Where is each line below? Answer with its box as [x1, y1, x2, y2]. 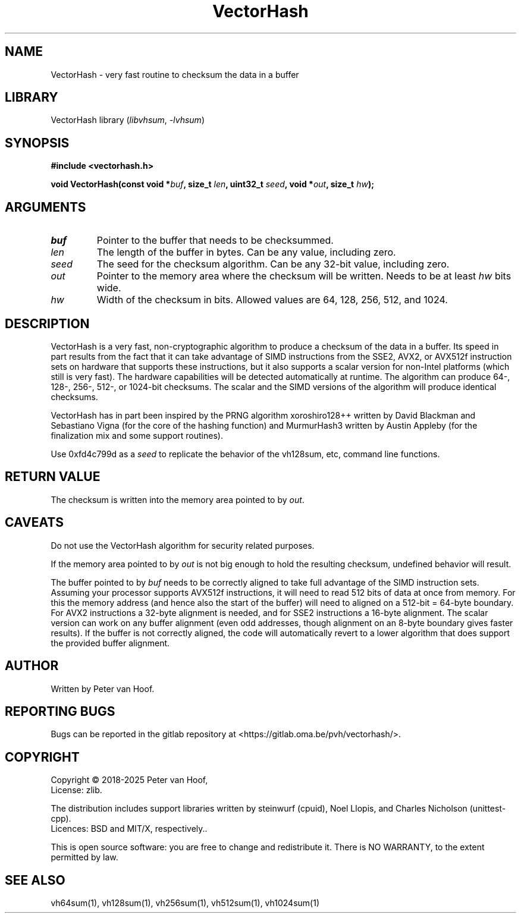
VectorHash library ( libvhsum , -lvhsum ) [51, 115, 205, 125]
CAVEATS [5, 515, 64, 530]
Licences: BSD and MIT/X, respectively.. [51, 823, 208, 834]
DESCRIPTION [5, 316, 90, 331]
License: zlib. [51, 785, 102, 796]
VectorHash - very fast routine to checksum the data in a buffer [51, 69, 299, 80]
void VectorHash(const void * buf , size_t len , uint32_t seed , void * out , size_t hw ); [51, 179, 375, 190]
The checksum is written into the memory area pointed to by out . [51, 494, 305, 505]
